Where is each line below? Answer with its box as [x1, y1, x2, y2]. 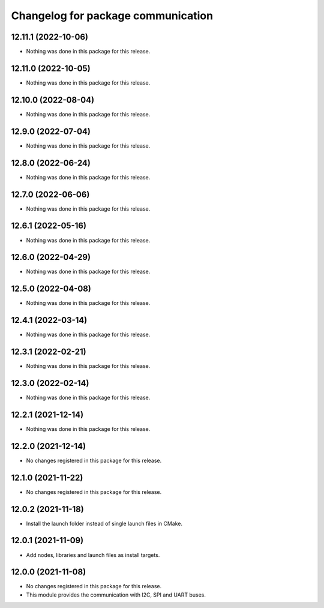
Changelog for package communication [11, 9, 213, 22]
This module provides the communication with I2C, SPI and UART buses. [26, 591, 206, 598]
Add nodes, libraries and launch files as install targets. [26, 551, 160, 558]
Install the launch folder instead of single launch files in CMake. [26, 520, 183, 527]
